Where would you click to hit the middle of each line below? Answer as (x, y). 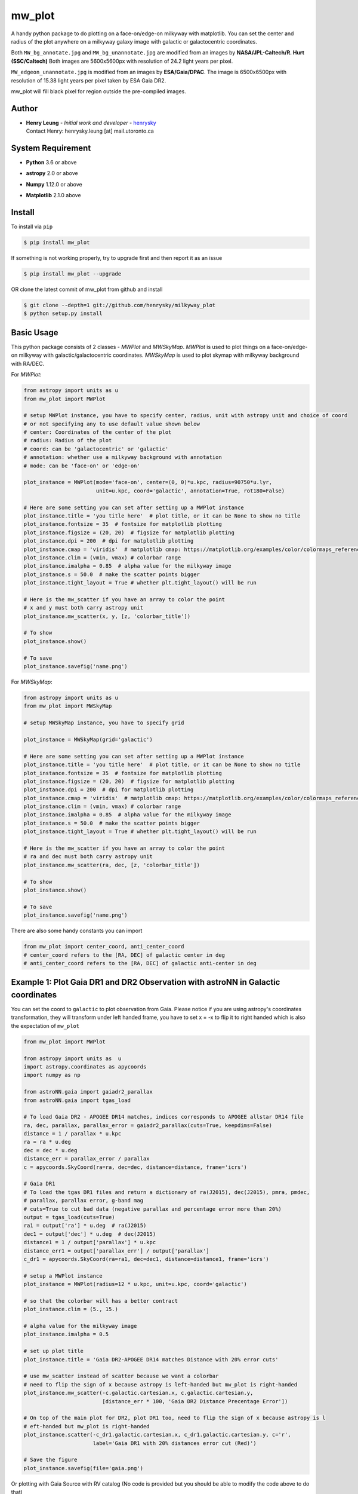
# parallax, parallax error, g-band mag (83, 1201)
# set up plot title (53, 1351)
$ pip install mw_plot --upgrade (72, 274)
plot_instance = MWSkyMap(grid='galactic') (88, 739)
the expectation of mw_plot (45, 1025)
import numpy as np (52, 1075)
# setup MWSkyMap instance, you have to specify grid (104, 723)
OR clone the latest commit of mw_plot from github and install (87, 289)
